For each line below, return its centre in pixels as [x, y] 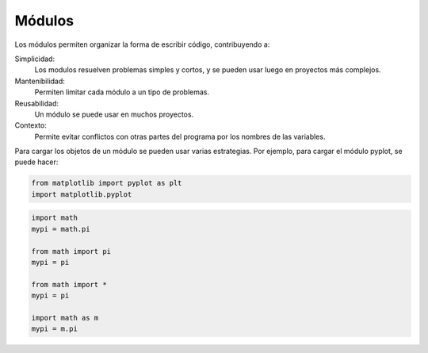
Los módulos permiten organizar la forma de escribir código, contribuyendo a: [142, 44]
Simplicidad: [35, 59]
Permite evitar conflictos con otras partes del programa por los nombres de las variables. [180, 136]
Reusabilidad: [37, 103]
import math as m [65, 318]
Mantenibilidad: [40, 81]
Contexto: [31, 125]
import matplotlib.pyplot [82, 194]
